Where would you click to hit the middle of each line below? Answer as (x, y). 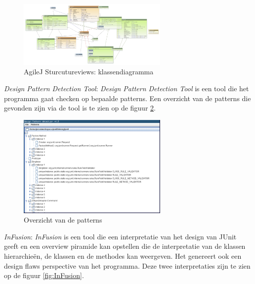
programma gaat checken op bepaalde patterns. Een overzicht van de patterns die (127, 98)
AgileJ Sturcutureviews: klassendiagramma (89, 72)
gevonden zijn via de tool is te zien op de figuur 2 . (80, 108)
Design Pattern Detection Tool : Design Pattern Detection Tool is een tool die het (127, 88)
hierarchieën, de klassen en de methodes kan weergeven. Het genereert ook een (123, 256)
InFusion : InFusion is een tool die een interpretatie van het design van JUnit (120, 236)
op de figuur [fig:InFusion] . (44, 275)
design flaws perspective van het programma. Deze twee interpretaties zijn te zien (127, 265)
